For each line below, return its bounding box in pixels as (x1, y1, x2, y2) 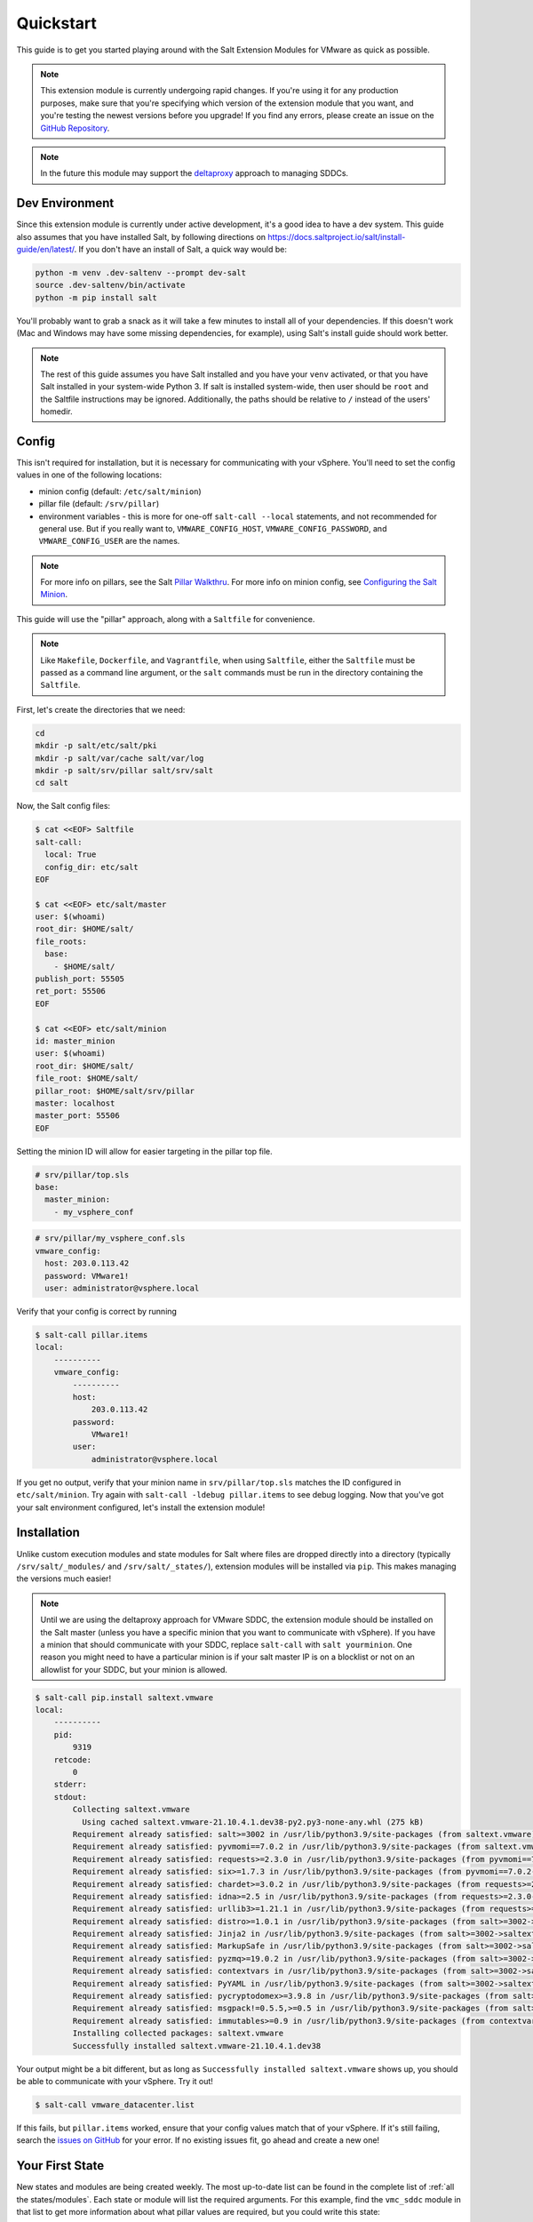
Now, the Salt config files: (16, 801, 111, 811)
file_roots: (35, 936, 88, 947)
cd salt (35, 778, 68, 788)
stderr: (53, 1779, 88, 1790)
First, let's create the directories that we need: (16, 704, 186, 715)
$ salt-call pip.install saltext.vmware (35, 1692, 213, 1702)
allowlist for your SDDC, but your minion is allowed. (40, 1664, 228, 1674)
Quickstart (16, 13, 98, 33)
